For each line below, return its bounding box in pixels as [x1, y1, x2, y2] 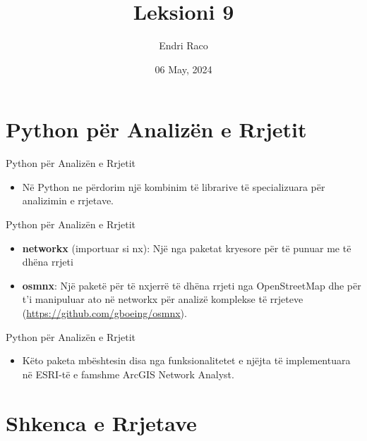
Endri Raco [159, 38, 208, 53]
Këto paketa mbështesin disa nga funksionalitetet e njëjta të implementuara [22, 353, 351, 368]
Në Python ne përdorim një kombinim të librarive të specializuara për [22, 179, 325, 194]
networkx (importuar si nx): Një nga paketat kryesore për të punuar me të [22, 240, 351, 255]
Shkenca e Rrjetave [6, 408, 197, 437]
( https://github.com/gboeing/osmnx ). [22, 306, 187, 320]
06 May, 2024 [155, 61, 212, 76]
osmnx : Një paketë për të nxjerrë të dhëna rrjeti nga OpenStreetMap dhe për [22, 278, 361, 292]
